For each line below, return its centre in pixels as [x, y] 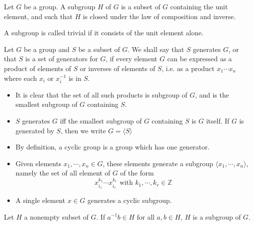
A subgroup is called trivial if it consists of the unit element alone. [104, 33]
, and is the [212, 94]
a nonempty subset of [56, 216]
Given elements [38, 163]
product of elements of [38, 68]
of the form [137, 173]
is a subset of [140, 6]
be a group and [47, 49]
